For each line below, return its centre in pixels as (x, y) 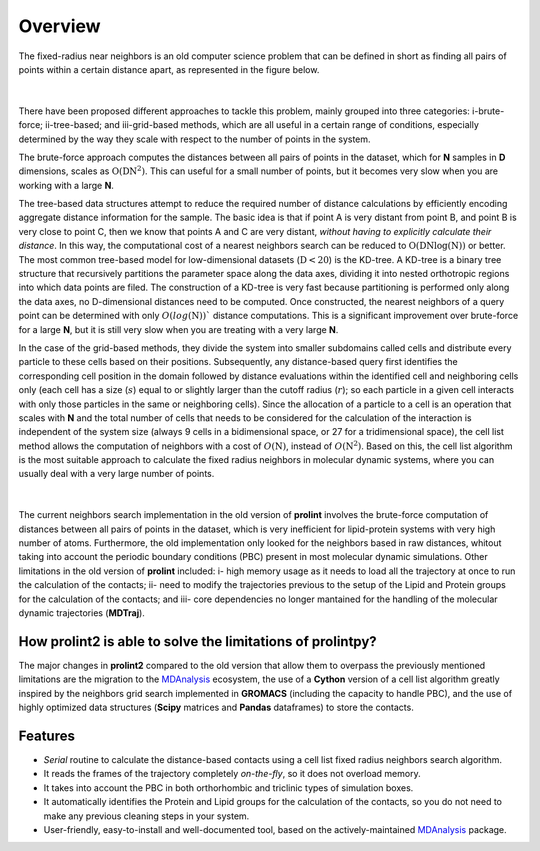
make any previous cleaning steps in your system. (146, 816)
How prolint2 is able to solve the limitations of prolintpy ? (197, 641)
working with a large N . (66, 185)
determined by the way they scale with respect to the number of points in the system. (194, 139)
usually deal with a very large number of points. (116, 474)
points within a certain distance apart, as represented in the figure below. (169, 69)
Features (46, 735)
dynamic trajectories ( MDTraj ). (81, 613)
